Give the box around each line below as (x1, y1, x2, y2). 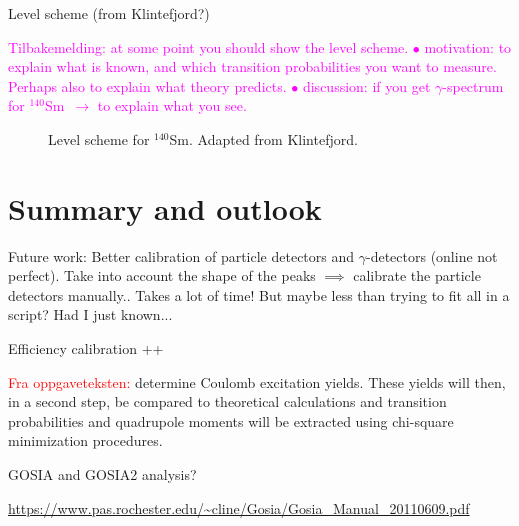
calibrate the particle (353, 265, 481, 286)
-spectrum (442, 75, 504, 96)
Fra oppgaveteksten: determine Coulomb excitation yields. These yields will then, (8, 371, 506, 392)
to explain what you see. (97, 95, 247, 116)
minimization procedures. (8, 430, 163, 451)
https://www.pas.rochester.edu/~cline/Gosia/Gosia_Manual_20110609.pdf (8, 497, 470, 518)
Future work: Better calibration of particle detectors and (8, 245, 355, 266)
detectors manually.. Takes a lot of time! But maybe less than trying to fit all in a (8, 284, 510, 305)
